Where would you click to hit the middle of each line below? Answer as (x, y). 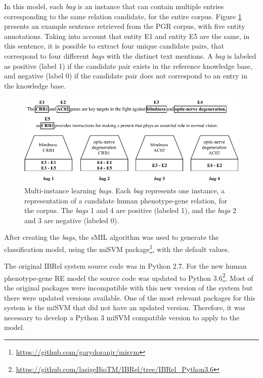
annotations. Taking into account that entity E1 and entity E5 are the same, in (127, 36)
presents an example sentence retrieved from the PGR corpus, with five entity (125, 26)
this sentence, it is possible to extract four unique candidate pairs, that (114, 46)
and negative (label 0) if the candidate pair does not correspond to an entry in (126, 76)
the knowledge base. (35, 85)
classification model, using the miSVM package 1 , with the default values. (117, 248)
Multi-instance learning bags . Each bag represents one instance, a (125, 191)
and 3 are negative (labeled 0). (72, 220)
